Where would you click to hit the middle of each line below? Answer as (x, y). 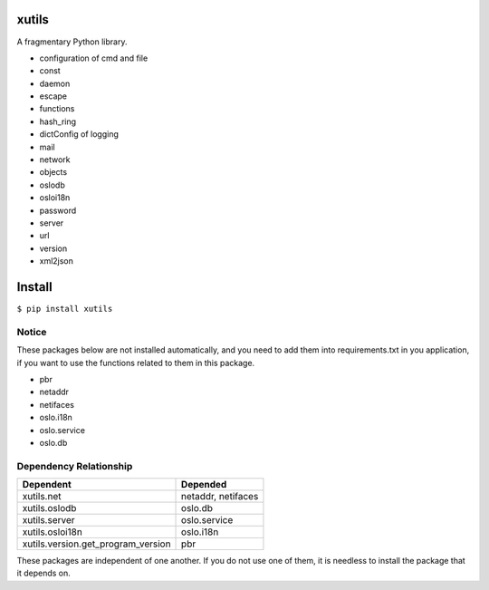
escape (53, 96)
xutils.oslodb (49, 508)
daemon (55, 83)
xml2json (57, 261)
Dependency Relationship (75, 466)
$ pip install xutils (65, 309)
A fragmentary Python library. (72, 42)
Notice (32, 332)
